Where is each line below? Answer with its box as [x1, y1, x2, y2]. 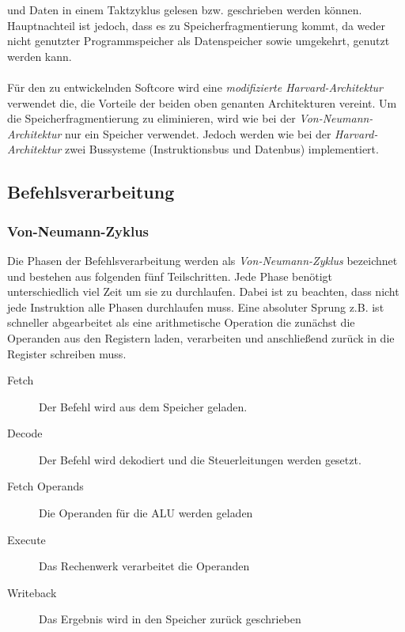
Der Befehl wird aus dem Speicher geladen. [39, 398, 248, 414]
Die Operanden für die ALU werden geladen [39, 505, 253, 521]
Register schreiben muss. [7, 345, 127, 361]
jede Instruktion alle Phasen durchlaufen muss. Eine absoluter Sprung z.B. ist [7, 298, 384, 315]
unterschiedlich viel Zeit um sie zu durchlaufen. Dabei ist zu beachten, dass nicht [7, 283, 399, 300]
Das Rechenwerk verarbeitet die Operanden [39, 558, 250, 574]
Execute [7, 531, 46, 547]
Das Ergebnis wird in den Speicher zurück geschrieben [39, 611, 301, 627]
